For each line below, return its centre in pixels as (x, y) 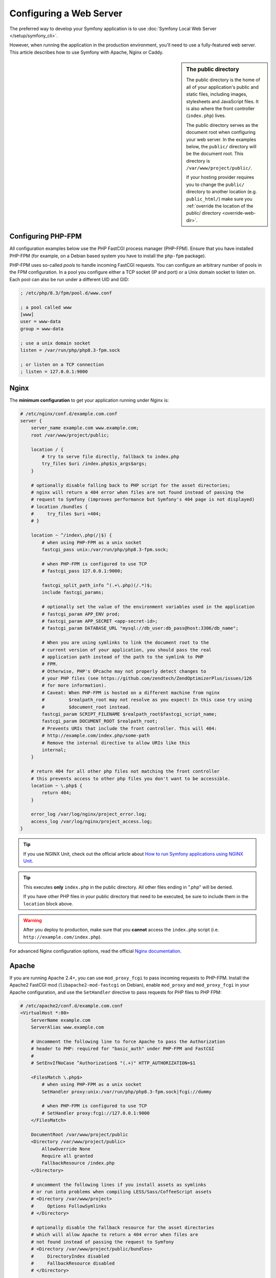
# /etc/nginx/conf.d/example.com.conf (69, 414)
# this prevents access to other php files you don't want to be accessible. (131, 779)
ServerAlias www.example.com (67, 1027)
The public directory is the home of (223, 80)
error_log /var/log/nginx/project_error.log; (89, 814)
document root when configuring (221, 132)
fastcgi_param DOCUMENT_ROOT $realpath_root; (100, 721)
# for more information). (74, 686)
